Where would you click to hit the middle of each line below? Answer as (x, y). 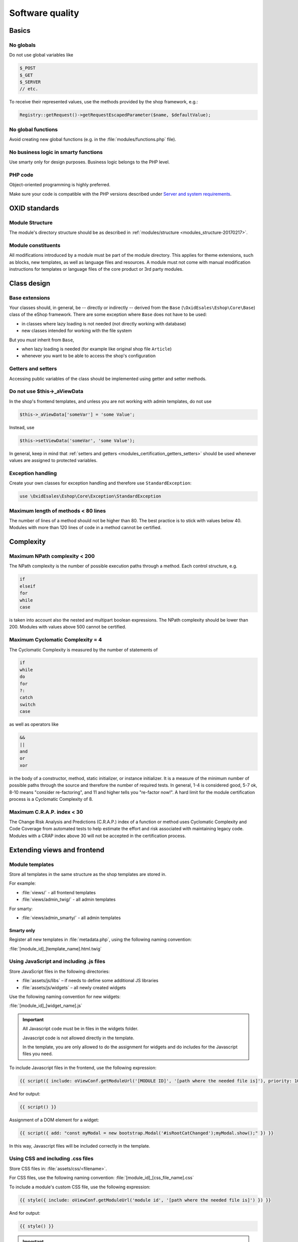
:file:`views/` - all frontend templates (59, 892)
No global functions (34, 129)
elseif (28, 586)
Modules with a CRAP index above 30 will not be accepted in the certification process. (98, 836)
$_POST (28, 68)
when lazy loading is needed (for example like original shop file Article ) (97, 349)
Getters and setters (33, 369)
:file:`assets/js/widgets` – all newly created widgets (74, 987)
